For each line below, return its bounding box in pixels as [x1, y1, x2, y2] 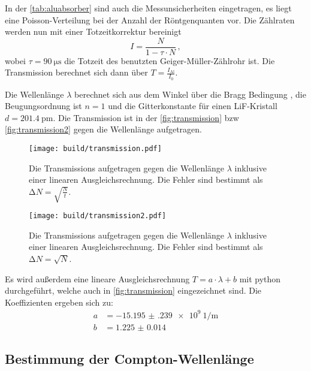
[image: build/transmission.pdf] [29, 144, 162, 153]
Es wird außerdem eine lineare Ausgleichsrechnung [5, 272, 190, 285]
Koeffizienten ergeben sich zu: [5, 295, 113, 308]
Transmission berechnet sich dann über [5, 66, 148, 79]
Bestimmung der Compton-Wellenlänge [5, 349, 254, 368]
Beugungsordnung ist [5, 99, 82, 112]
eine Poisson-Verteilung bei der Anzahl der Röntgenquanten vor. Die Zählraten [5, 13, 295, 26]
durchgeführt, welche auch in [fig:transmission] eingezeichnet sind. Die [5, 284, 262, 297]
